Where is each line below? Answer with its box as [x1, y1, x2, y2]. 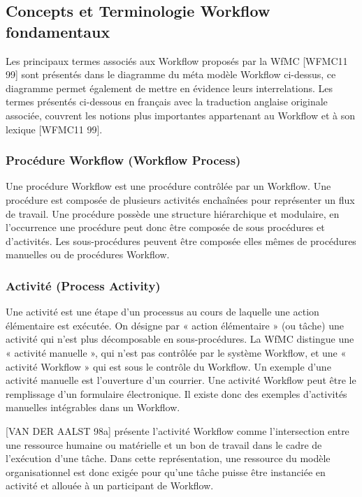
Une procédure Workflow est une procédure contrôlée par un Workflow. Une [6, 179, 331, 193]
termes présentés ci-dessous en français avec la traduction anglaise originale [6, 94, 328, 109]
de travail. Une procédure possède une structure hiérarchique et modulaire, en [6, 206, 340, 221]
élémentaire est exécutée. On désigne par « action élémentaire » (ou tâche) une [6, 318, 344, 332]
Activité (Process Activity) [6, 276, 161, 294]
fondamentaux [6, 20, 110, 42]
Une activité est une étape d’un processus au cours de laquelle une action [6, 304, 319, 319]
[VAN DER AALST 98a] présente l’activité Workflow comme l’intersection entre [6, 423, 349, 438]
